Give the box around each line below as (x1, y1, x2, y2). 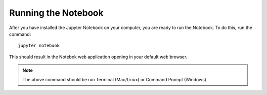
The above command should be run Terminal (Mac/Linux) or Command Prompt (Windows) (22, 76, 207, 82)
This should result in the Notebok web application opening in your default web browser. (9, 54, 187, 60)
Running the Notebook (9, 7, 104, 18)
